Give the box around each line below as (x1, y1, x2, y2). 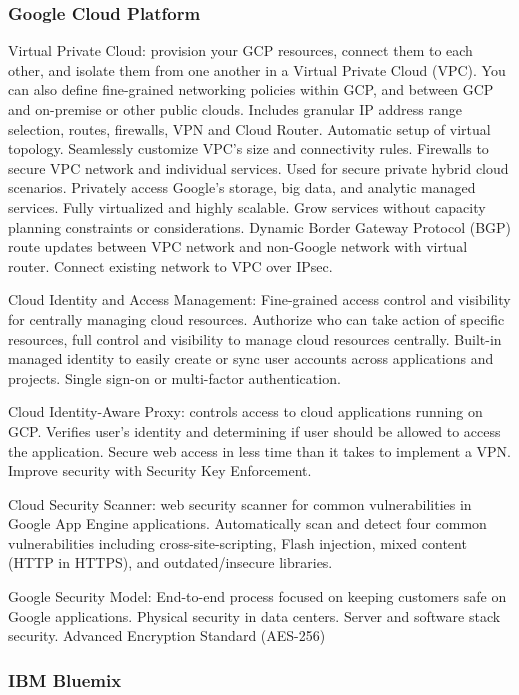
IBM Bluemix (8, 667, 122, 692)
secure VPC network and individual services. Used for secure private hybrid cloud (8, 157, 509, 178)
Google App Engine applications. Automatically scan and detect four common (8, 513, 487, 534)
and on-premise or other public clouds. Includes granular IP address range (8, 99, 462, 119)
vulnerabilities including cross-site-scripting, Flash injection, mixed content (8, 532, 467, 553)
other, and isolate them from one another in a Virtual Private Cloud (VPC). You (8, 59, 506, 80)
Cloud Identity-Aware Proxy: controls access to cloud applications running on (8, 401, 483, 422)
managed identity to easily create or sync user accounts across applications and (8, 348, 494, 369)
